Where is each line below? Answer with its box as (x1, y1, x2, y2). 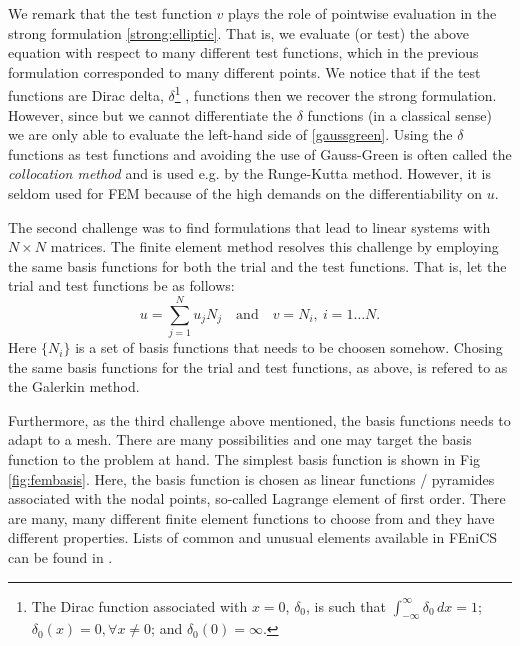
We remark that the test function (8, 3, 212, 23)
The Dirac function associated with (31, 595, 248, 616)
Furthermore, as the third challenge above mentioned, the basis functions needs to (8, 409, 511, 430)
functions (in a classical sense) (307, 104, 492, 125)
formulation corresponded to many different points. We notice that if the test (8, 61, 481, 82)
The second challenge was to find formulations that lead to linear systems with (8, 216, 491, 237)
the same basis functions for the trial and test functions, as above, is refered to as (8, 356, 508, 377)
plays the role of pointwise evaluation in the (228, 3, 497, 23)
